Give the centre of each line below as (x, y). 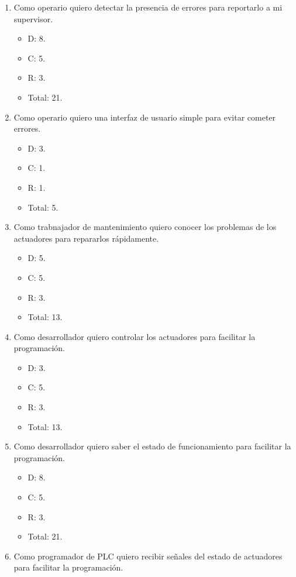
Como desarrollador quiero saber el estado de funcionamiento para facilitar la (152, 446)
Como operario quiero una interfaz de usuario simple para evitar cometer (145, 117)
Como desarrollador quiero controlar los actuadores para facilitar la (135, 336)
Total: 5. (43, 207)
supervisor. (33, 18)
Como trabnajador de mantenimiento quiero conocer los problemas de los (145, 227)
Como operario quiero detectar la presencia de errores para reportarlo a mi (148, 7)
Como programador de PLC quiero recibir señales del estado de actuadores (148, 556)
